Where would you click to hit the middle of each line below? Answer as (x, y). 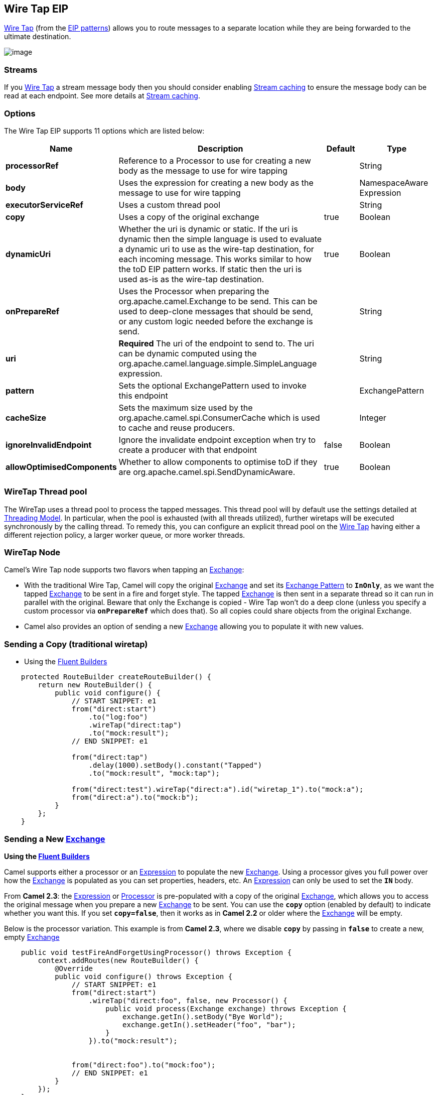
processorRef (32, 165)
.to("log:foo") (118, 717)
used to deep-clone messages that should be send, (216, 311)
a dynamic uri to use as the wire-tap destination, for (216, 249)
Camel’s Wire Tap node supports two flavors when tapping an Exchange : (124, 570)
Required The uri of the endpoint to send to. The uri (216, 343)
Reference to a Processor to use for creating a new (215, 160)
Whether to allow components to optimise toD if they (218, 462)
